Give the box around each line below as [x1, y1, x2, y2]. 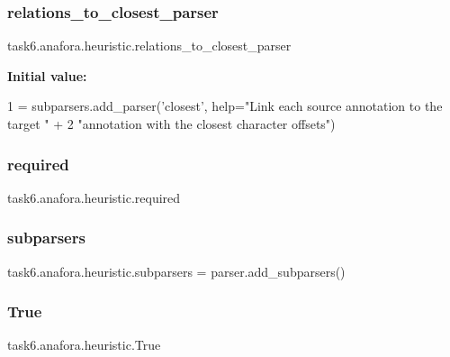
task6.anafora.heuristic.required [7, 188, 181, 206]
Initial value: [7, 66, 87, 85]
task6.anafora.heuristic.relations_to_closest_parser [7, 36, 292, 55]
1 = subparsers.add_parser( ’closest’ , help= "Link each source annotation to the [7, 96, 443, 115]
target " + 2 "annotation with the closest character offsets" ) [7, 114, 336, 133]
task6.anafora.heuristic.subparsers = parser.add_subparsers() [7, 261, 346, 280]
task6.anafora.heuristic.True [7, 335, 161, 354]
